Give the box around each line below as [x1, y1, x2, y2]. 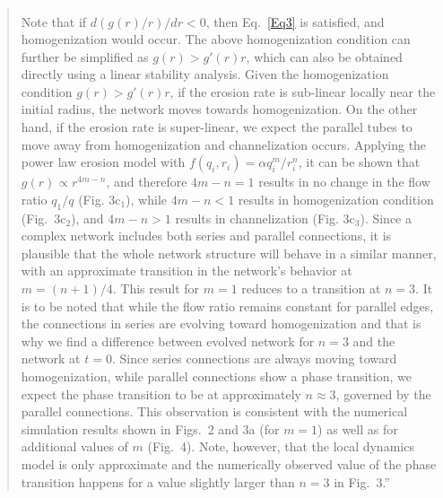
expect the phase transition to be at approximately [21, 384, 301, 403]
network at [21, 349, 81, 368]
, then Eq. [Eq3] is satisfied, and [205, 12, 385, 31]
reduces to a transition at [241, 279, 381, 298]
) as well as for [317, 419, 398, 438]
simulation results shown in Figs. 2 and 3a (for [21, 419, 280, 438]
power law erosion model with [21, 153, 186, 171]
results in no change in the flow [258, 172, 430, 191]
